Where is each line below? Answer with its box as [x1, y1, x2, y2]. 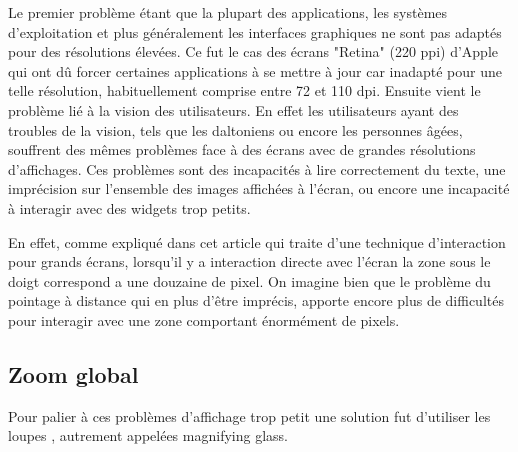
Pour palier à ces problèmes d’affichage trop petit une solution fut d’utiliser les [8, 405, 491, 426]
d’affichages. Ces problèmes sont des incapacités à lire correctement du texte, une [8, 158, 506, 179]
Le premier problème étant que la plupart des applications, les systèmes [8, 2, 448, 22]
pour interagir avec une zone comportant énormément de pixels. [8, 309, 400, 330]
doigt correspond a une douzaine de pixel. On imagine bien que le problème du [8, 270, 491, 291]
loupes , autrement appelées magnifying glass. [8, 425, 288, 446]
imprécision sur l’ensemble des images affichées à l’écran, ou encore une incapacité [8, 178, 510, 199]
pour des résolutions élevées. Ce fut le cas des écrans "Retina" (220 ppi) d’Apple [8, 41, 498, 62]
